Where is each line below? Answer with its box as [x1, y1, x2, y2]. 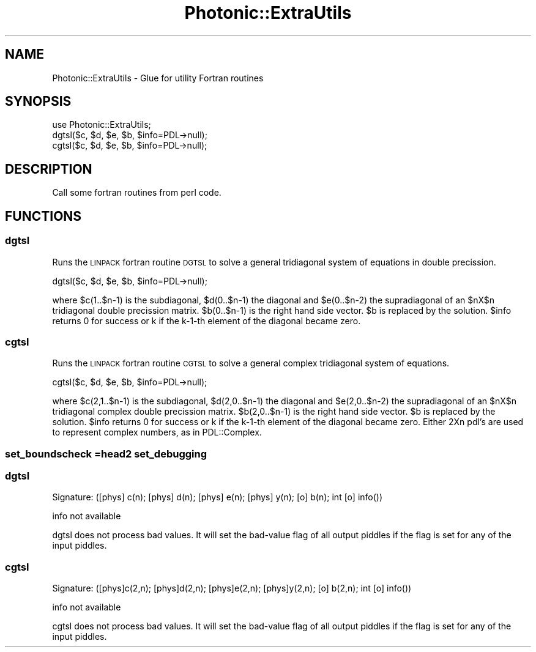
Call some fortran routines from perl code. [52, 187, 221, 198]
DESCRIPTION [5, 161, 92, 177]
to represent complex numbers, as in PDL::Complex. [52, 427, 262, 438]
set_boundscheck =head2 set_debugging [5, 447, 207, 460]
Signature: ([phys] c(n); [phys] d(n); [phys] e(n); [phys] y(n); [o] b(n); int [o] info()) [52, 492, 383, 503]
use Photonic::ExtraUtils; [52, 119, 151, 130]
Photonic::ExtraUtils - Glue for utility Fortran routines [52, 72, 264, 83]
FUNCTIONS [5, 208, 82, 224]
